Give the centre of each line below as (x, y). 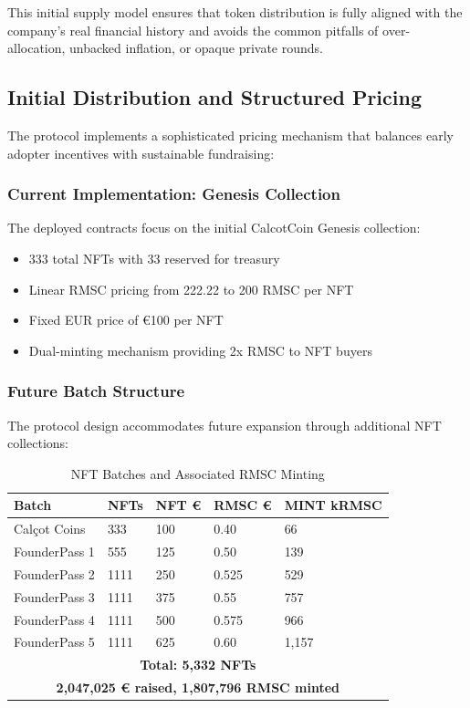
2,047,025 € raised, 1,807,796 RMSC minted (198, 687)
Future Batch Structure (96, 391)
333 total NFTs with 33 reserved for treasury (154, 258)
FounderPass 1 (54, 552)
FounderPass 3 (54, 596)
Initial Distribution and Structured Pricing (214, 97)
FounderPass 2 (54, 573)
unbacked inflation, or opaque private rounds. (196, 48)
